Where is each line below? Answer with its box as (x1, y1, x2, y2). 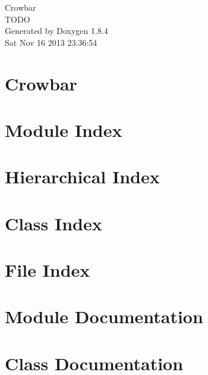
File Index (5, 258, 90, 282)
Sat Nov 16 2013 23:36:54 (5, 36, 97, 48)
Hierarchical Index (5, 164, 160, 189)
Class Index (5, 211, 102, 235)
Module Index (5, 117, 122, 142)
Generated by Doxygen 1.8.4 (5, 24, 108, 37)
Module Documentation (5, 304, 203, 329)
